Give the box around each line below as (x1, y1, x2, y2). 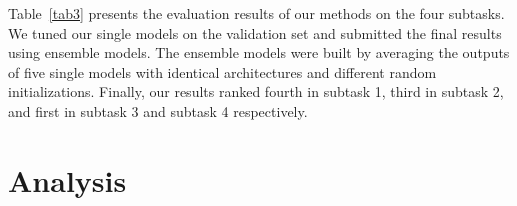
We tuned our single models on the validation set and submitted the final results (8, 22, 502, 43)
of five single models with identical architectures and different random (8, 61, 437, 82)
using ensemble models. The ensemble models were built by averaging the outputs (8, 42, 510, 63)
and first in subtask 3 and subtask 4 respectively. (8, 100, 308, 121)
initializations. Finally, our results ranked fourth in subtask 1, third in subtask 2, (8, 81, 504, 102)
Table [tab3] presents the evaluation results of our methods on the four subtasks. (8, 3, 505, 23)
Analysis (8, 159, 127, 200)
